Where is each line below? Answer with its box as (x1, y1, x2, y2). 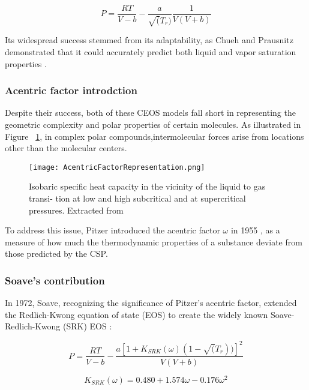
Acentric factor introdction (5, 83, 137, 98)
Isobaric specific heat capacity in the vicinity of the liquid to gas (29, 180, 266, 193)
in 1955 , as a (230, 224, 280, 236)
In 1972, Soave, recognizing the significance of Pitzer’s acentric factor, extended (5, 296, 297, 309)
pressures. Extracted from (29, 203, 124, 216)
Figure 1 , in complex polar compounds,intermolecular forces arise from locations (5, 130, 304, 142)
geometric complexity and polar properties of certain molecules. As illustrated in (5, 118, 301, 131)
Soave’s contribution (5, 272, 105, 287)
